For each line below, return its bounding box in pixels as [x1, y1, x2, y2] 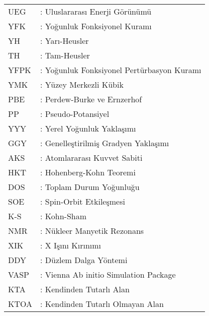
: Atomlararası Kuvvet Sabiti [40, 152, 143, 163]
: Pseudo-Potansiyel [40, 108, 110, 119]
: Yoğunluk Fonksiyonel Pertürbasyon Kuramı [40, 64, 201, 76]
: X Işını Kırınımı [40, 239, 101, 251]
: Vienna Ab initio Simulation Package [40, 269, 176, 280]
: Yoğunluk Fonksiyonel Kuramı [40, 20, 152, 32]
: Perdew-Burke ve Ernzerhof [40, 93, 142, 105]
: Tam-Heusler [40, 49, 90, 61]
